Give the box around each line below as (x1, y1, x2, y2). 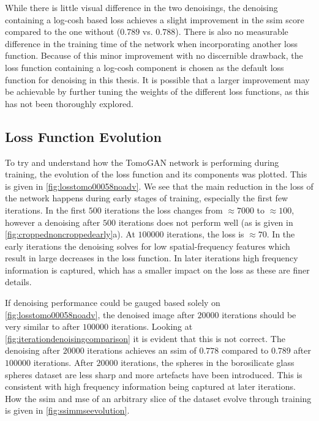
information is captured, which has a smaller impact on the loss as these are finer (5, 263, 310, 276)
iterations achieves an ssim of (87, 344, 197, 357)
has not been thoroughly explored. (5, 97, 133, 110)
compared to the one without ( (5, 25, 121, 38)
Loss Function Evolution (5, 127, 162, 146)
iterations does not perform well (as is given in (118, 215, 293, 228)
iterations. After (33, 356, 94, 369)
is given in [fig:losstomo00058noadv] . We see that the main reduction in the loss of (5, 179, 313, 192)
